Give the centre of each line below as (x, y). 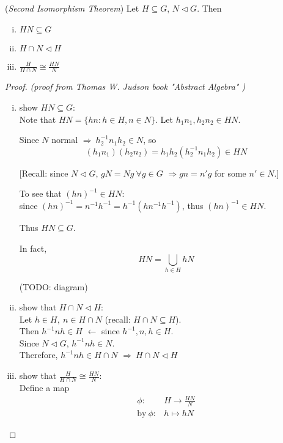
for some (230, 173)
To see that (40, 193)
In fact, (33, 248)
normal (65, 140)
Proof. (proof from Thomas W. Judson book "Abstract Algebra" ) (125, 86)
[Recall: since (44, 173)
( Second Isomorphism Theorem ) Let (72, 8)
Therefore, (39, 355)
